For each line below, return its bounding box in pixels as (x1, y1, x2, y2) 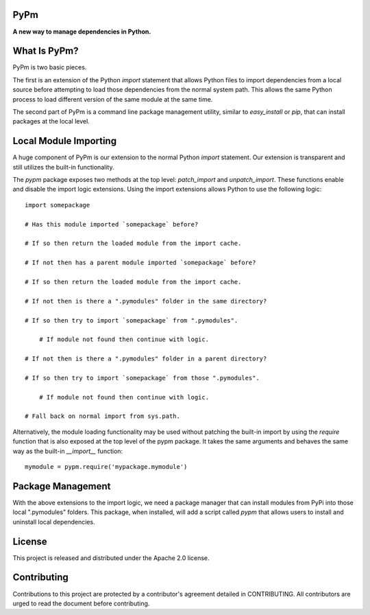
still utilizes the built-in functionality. (12, 163, 114, 171)
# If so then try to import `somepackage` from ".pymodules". (25, 316, 238, 324)
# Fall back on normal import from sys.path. (25, 413, 181, 420)
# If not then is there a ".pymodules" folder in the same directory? (25, 297, 267, 305)
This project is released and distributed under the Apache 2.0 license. (12, 553, 210, 562)
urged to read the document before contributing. (12, 599, 150, 607)
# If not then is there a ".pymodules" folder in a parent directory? (25, 355, 267, 363)
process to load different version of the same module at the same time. (12, 95, 213, 103)
